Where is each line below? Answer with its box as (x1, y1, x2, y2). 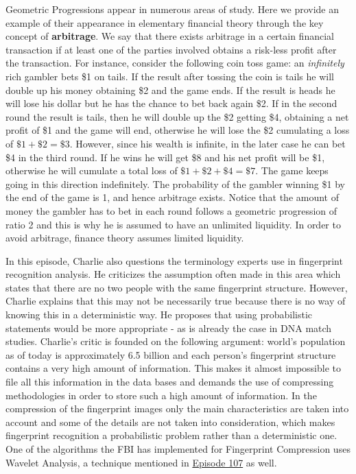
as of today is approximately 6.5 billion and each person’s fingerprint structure (5, 347, 336, 362)
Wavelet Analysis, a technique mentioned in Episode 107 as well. (5, 455, 277, 469)
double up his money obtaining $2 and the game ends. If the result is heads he (5, 82, 335, 97)
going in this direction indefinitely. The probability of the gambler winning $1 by (5, 176, 345, 191)
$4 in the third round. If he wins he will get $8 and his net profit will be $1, (5, 150, 325, 164)
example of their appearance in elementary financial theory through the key (5, 15, 324, 29)
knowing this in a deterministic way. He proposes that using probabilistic (5, 307, 313, 322)
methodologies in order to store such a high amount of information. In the (5, 388, 317, 402)
